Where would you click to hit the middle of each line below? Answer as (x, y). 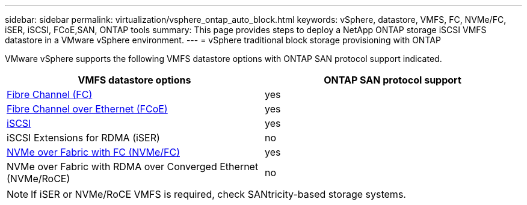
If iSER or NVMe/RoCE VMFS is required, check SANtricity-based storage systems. (218, 194)
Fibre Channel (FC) (50, 94)
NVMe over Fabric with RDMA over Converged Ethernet (133, 167)
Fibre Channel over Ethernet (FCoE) (87, 109)
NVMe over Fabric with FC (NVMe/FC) (93, 152)
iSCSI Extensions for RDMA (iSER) (83, 138)
